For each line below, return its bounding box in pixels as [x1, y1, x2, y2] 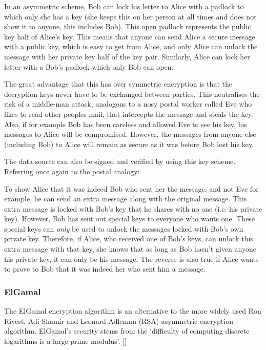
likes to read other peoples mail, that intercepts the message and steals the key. [4, 108, 253, 119]
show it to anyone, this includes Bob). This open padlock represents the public [4, 21, 251, 32]
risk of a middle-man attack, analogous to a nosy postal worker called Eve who [4, 98, 252, 109]
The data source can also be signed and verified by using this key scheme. [4, 156, 236, 167]
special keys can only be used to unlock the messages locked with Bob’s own [4, 223, 243, 234]
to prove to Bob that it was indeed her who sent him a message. [4, 263, 206, 274]
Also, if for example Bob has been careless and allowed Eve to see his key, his [4, 118, 247, 129]
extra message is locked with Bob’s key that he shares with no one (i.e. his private [4, 203, 262, 214]
